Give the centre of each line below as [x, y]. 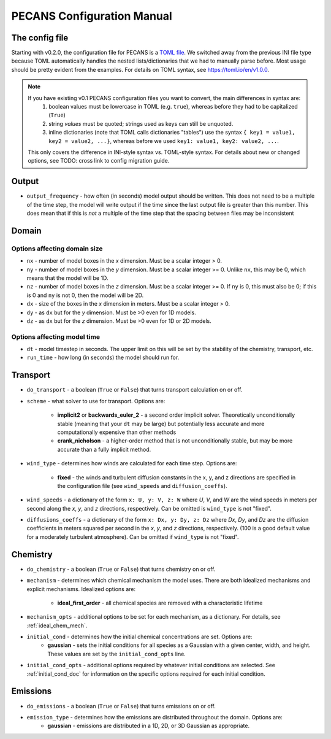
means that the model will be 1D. [67, 278]
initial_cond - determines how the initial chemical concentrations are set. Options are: [139, 637]
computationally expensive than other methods [117, 432]
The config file [40, 38]
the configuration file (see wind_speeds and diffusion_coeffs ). [142, 486]
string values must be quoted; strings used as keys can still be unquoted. [141, 123]
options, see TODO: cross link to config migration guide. [99, 161]
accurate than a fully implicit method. [104, 449]
